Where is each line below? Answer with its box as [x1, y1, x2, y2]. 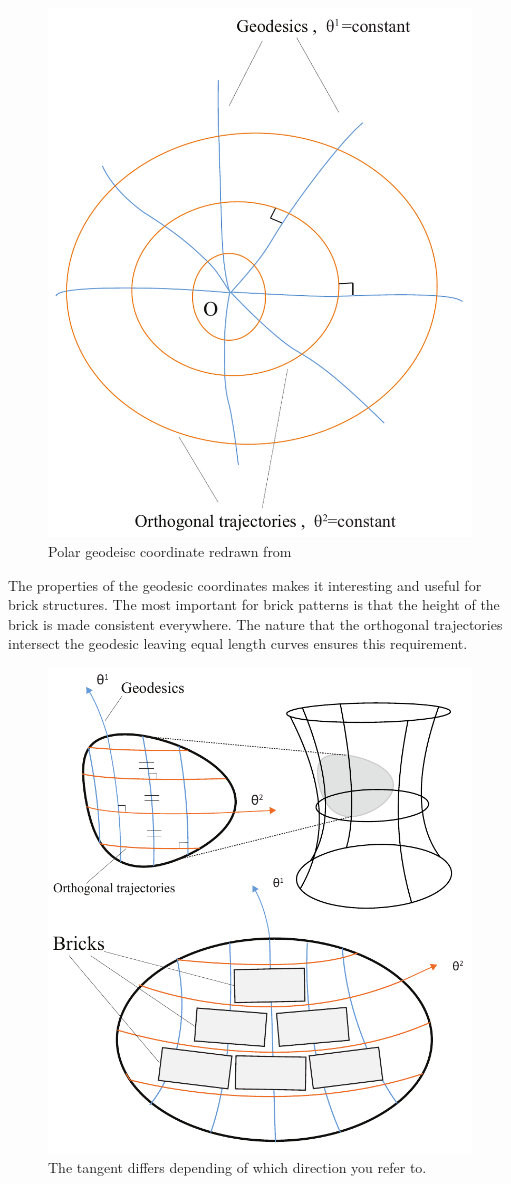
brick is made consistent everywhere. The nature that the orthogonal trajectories [8, 613, 503, 634]
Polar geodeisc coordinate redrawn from [48, 541, 292, 562]
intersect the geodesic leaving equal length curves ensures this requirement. [8, 633, 468, 654]
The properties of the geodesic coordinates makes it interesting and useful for [8, 574, 482, 595]
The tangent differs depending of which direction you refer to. [48, 1157, 427, 1178]
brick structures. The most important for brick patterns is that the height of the [8, 594, 500, 615]
